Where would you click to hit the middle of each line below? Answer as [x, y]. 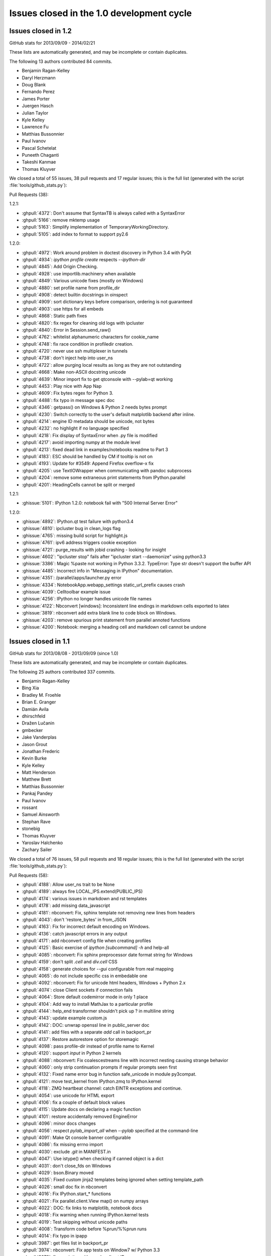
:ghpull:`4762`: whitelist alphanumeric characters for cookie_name [90, 337]
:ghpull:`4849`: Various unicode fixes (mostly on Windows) [83, 281]
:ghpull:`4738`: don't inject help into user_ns [67, 358]
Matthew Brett [36, 779]
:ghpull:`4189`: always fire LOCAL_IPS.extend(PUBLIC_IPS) [82, 891]
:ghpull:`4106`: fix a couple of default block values [74, 1102]
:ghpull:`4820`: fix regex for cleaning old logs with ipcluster [83, 323]
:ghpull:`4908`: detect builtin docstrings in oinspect [75, 294]
